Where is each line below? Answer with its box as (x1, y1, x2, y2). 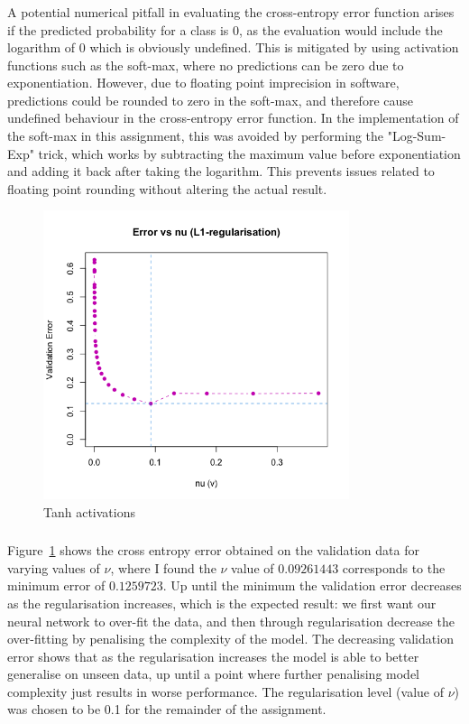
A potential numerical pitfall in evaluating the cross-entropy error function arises (7, 2, 455, 21)
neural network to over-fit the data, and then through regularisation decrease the (7, 611, 455, 630)
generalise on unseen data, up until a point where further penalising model (7, 664, 419, 683)
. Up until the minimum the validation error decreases (162, 576, 462, 595)
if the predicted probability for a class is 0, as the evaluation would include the (7, 20, 443, 39)
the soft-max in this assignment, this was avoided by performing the (7, 126, 384, 145)
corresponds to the (342, 558, 446, 577)
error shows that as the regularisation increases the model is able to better (7, 646, 419, 665)
